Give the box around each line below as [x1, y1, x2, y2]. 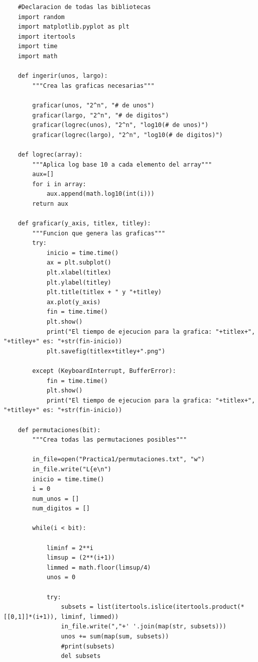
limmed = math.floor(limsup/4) [46, 564, 151, 571]
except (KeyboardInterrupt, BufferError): [32, 367, 176, 374]
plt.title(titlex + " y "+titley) [46, 289, 162, 296]
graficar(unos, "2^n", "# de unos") [32, 101, 155, 109]
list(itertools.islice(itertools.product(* [97, 603, 244, 611]
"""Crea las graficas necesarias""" [32, 82, 155, 89]
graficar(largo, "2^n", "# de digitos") [32, 111, 169, 119]
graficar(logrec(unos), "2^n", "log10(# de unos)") [32, 121, 209, 129]
